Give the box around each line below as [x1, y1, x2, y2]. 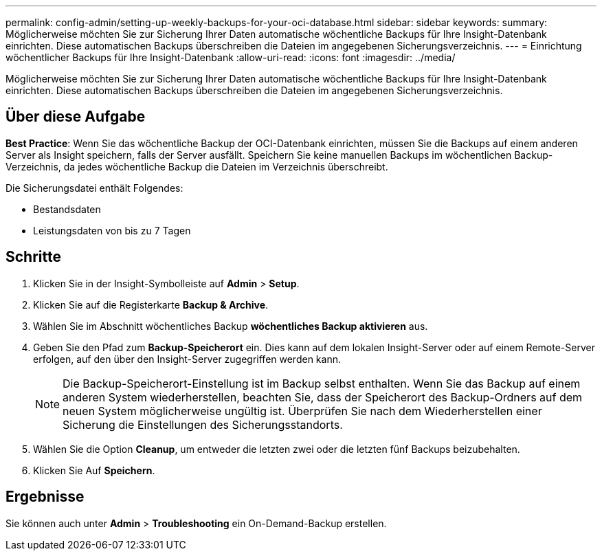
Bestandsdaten [33, 203, 101, 215]
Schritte [5, 248, 61, 266]
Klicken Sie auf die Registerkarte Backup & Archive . [33, 298, 269, 311]
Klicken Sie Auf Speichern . [33, 464, 155, 476]
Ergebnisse [5, 488, 85, 506]
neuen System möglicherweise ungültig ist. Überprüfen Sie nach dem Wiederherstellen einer [63, 403, 542, 418]
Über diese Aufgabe [5, 108, 146, 126]
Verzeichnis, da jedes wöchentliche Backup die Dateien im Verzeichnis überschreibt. [5, 160, 388, 173]
